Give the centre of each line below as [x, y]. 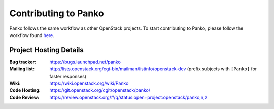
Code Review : [24, 97]
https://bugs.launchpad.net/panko [85, 62]
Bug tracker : [23, 62]
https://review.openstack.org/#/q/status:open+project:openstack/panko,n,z [128, 97]
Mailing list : [22, 69]
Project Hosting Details [46, 50]
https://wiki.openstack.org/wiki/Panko [89, 83]
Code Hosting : [25, 90]
